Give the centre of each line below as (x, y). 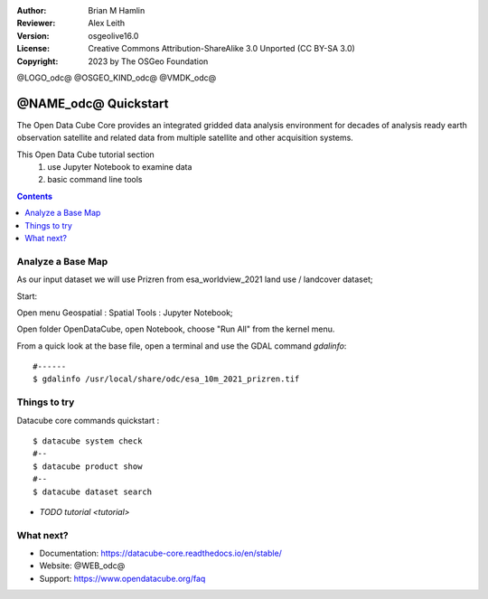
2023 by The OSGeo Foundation (148, 61)
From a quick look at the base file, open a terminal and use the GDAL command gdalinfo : (182, 346)
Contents (35, 196)
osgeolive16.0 (113, 35)
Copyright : (38, 61)
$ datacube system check (88, 441)
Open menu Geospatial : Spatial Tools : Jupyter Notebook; (125, 313)
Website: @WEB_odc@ (82, 566)
